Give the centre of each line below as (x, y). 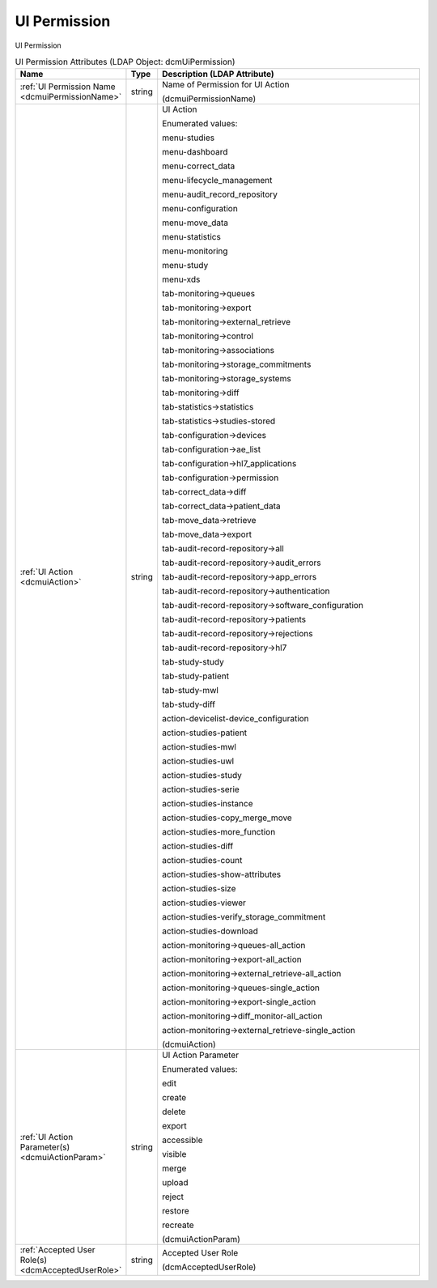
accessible (182, 1140)
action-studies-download (210, 931)
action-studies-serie (201, 789)
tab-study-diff (189, 704)
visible (174, 1154)
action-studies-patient (205, 733)
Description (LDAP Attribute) (218, 74)
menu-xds (181, 279)
